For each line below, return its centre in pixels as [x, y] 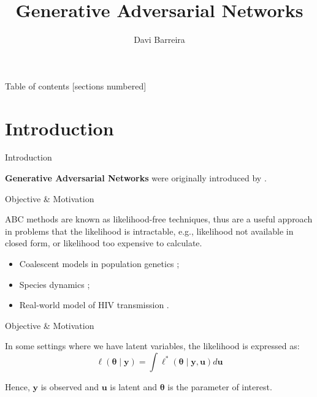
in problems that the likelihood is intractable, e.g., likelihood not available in [149, 231]
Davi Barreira [159, 40]
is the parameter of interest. [220, 386]
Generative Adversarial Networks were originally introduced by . [136, 178]
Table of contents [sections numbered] [76, 85]
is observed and [70, 386]
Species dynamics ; [55, 284]
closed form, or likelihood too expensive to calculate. [104, 243]
